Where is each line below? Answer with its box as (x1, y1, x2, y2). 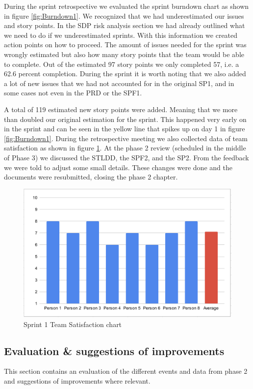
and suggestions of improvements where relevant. (4, 375, 151, 386)
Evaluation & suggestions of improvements (4, 343, 225, 358)
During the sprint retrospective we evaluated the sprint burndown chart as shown (4, 1, 249, 11)
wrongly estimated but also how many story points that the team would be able (4, 49, 244, 59)
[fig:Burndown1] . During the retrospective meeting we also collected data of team (4, 133, 248, 143)
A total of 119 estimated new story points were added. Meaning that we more (4, 104, 238, 114)
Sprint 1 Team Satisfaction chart (24, 319, 122, 329)
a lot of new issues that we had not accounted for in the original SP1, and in (4, 78, 234, 88)
